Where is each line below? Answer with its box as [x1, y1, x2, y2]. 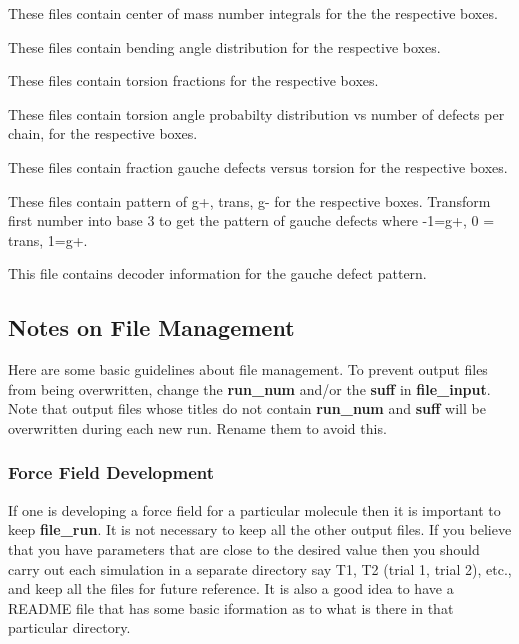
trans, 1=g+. [8, 229, 88, 250]
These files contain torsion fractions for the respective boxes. [8, 70, 379, 91]
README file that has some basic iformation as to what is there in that [8, 597, 454, 618]
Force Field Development [8, 460, 214, 485]
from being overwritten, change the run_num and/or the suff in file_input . [8, 378, 491, 399]
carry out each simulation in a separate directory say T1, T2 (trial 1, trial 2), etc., [8, 558, 512, 579]
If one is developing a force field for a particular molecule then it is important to [8, 499, 501, 520]
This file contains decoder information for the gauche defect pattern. [8, 263, 427, 284]
